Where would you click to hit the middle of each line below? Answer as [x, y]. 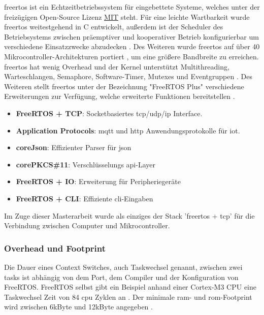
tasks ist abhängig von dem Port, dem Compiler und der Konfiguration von [121, 277]
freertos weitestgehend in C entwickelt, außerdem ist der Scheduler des [114, 27]
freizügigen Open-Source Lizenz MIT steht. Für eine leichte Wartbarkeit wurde [127, 16]
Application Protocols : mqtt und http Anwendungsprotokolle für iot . [128, 130]
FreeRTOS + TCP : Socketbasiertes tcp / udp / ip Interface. [109, 113]
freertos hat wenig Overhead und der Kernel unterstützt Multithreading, [117, 66]
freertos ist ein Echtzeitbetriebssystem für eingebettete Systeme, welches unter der [132, 7]
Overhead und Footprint [55, 248]
